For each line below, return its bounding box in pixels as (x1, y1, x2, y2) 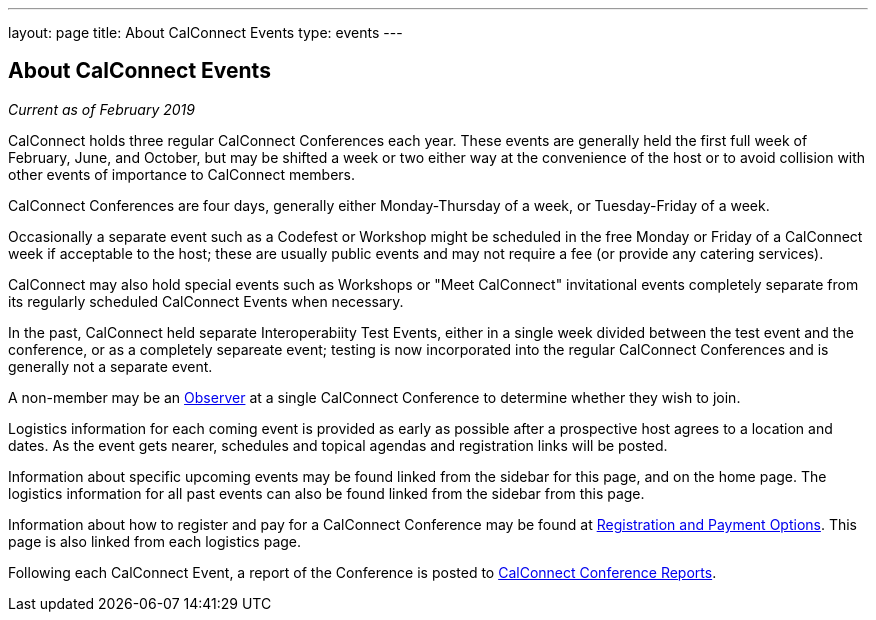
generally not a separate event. (8, 357, 213, 375)
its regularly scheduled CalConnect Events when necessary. (8, 292, 404, 310)
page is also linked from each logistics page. (8, 532, 302, 550)
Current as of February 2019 (8, 100, 195, 118)
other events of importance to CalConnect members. (8, 165, 356, 183)
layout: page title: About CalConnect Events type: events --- (8, 24, 403, 41)
